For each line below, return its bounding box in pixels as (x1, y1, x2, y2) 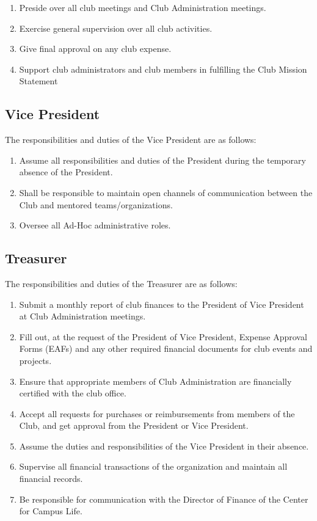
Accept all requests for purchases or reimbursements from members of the (19, 407, 295, 420)
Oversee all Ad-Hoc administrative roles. (19, 219, 171, 231)
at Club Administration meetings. (19, 310, 146, 322)
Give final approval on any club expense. (19, 42, 172, 55)
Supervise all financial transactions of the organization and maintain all (19, 460, 288, 473)
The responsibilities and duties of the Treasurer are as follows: (5, 277, 238, 290)
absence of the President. (19, 166, 113, 178)
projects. (19, 354, 52, 366)
